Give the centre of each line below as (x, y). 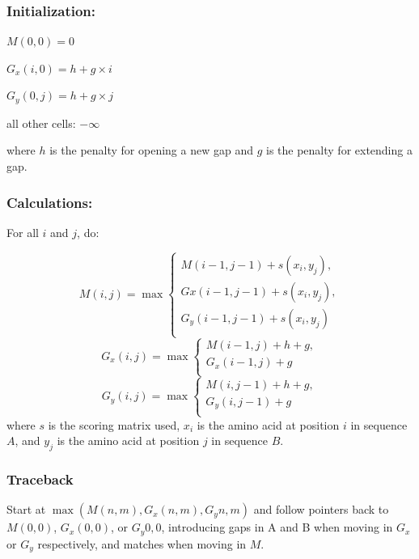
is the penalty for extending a (339, 150)
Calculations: (50, 202)
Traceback (40, 479)
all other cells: (41, 123)
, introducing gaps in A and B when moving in (277, 527)
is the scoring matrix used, (114, 424)
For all (23, 232)
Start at (26, 509)
